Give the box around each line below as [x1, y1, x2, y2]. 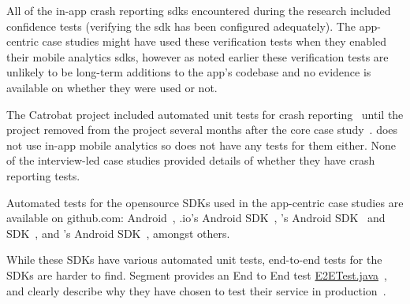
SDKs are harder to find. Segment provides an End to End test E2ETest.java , [6, 266, 387, 283]
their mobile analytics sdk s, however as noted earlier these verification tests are [6, 48, 389, 65]
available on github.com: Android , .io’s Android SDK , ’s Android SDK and [6, 209, 386, 226]
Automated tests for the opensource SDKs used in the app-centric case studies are [6, 194, 404, 210]
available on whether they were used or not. [6, 79, 218, 95]
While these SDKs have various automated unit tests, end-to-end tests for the [6, 251, 382, 268]
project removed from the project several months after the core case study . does [6, 121, 398, 138]
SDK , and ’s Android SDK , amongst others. [6, 224, 230, 241]
